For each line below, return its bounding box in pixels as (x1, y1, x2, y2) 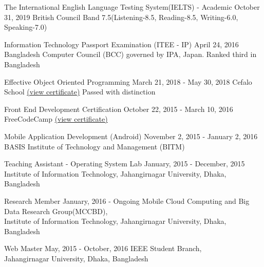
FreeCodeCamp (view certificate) (4, 113, 108, 124)
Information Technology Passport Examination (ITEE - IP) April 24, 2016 (4, 39, 239, 49)
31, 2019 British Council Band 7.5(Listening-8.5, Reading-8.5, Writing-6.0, (4, 11, 238, 22)
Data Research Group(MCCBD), (4, 205, 108, 216)
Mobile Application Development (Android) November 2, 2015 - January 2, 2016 (4, 130, 258, 141)
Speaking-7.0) (4, 22, 47, 32)
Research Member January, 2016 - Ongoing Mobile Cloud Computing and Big (4, 195, 250, 206)
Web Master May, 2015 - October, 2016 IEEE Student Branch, (4, 243, 202, 254)
